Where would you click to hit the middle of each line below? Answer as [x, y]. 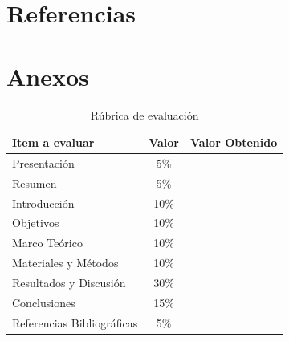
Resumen [35, 183]
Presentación [43, 162]
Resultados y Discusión [69, 282]
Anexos [48, 76]
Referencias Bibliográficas [75, 322]
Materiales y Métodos [65, 263]
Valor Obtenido [234, 142]
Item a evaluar [53, 142]
